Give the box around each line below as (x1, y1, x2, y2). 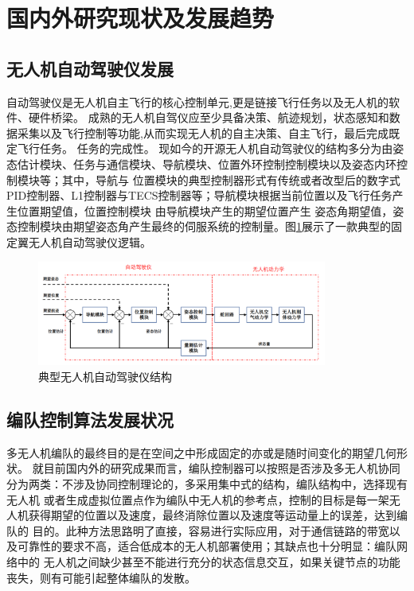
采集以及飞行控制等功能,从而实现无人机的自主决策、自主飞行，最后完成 (17, 124, 389, 141)
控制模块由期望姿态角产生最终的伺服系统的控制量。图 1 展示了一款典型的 (17, 218, 391, 235)
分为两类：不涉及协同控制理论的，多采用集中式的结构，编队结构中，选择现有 (6, 476, 408, 492)
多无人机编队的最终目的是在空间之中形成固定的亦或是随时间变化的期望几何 (6, 444, 396, 461)
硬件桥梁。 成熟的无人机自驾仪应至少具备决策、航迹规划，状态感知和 (28, 109, 389, 126)
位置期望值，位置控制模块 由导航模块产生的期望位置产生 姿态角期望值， (17, 202, 393, 219)
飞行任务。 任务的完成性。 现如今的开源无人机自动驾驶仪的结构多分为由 (17, 140, 393, 157)
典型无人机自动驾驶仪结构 (38, 368, 172, 385)
